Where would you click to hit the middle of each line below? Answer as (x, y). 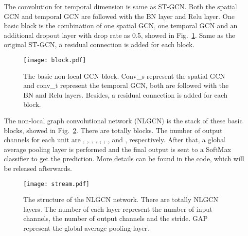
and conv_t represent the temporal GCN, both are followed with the (126, 85)
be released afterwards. (38, 168)
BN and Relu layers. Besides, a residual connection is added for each (125, 94)
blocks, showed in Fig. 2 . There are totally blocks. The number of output (113, 130)
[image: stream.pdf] (57, 184)
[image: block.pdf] (55, 60)
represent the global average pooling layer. (86, 228)
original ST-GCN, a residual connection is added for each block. (99, 44)
